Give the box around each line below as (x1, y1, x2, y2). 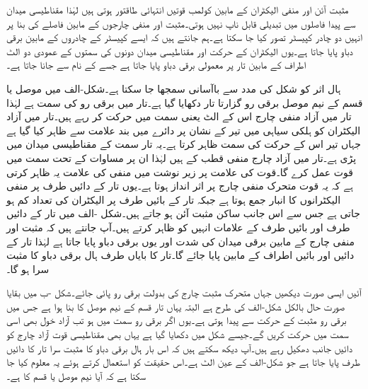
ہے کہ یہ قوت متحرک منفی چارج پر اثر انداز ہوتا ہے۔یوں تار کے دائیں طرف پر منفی (6, 178, 353, 193)
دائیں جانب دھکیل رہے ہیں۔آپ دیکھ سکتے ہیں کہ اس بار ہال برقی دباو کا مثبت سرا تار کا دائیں (6, 340, 353, 355)
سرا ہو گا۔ (6, 261, 50, 276)
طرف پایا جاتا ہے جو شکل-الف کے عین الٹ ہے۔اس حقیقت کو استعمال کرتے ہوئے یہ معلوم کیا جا (6, 354, 361, 369)
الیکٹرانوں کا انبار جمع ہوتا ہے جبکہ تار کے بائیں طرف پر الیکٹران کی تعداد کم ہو (6, 192, 341, 207)
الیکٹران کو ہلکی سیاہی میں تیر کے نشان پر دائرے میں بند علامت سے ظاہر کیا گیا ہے (6, 122, 361, 137)
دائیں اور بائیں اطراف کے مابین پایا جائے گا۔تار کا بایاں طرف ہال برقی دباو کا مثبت (6, 248, 355, 262)
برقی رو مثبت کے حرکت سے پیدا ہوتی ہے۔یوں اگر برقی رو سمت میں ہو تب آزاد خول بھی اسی (6, 313, 347, 327)
